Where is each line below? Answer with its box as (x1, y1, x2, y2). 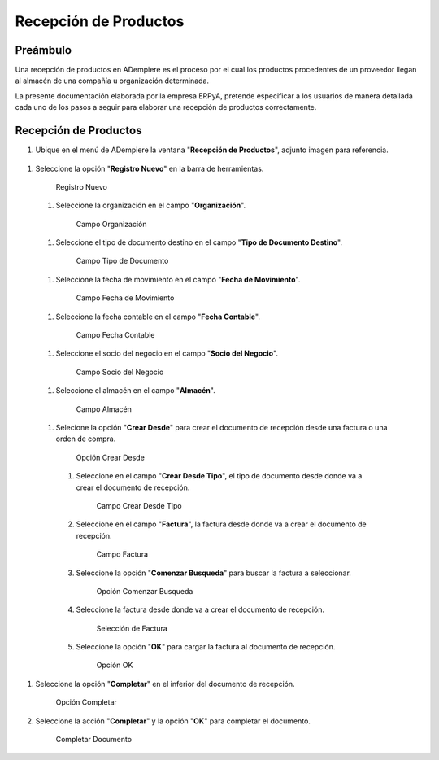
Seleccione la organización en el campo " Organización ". (55, 200, 246, 211)
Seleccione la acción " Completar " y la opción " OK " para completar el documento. (35, 716, 311, 726)
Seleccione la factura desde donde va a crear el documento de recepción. (76, 605, 325, 614)
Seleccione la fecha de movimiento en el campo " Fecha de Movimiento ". (55, 274, 301, 284)
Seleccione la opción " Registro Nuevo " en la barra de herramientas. (35, 164, 264, 173)
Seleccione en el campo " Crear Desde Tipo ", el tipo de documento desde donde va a (76, 471, 363, 481)
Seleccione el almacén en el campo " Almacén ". (55, 386, 215, 395)
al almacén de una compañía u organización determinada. (15, 76, 210, 85)
